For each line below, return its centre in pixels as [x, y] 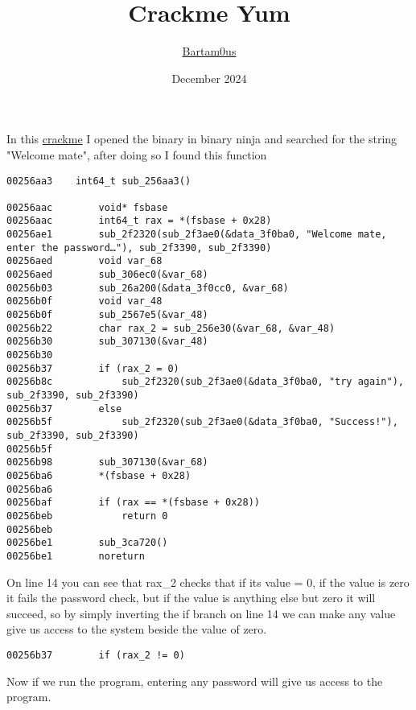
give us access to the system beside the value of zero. [137, 629]
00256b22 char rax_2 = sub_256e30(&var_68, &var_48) [171, 328]
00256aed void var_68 [84, 261]
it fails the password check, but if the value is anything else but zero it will [191, 598]
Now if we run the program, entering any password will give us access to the [195, 681]
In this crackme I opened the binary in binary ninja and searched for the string [202, 139]
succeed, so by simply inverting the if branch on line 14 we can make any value [201, 613]
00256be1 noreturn [76, 556]
